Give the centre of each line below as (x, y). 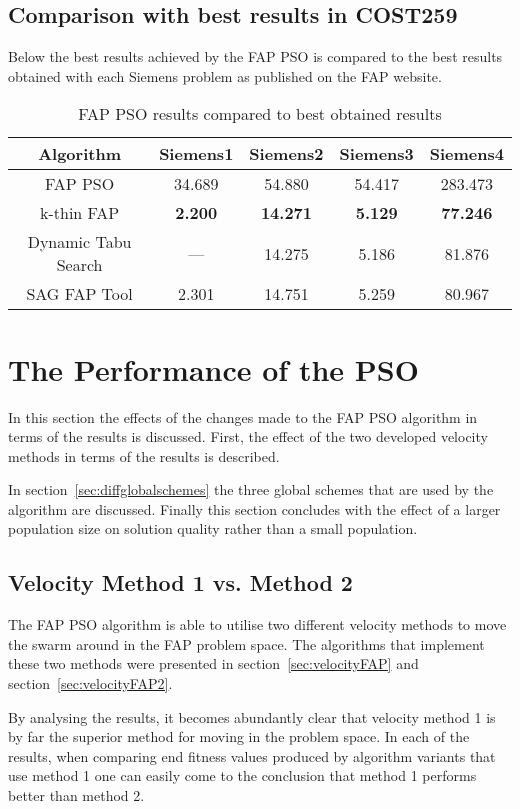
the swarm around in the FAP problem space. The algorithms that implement (246, 643)
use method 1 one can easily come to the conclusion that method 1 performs (242, 775)
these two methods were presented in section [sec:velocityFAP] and (213, 663)
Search (79, 265)
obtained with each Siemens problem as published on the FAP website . (225, 75)
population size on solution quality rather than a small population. (213, 528)
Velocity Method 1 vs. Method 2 (180, 582)
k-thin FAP (79, 213)
